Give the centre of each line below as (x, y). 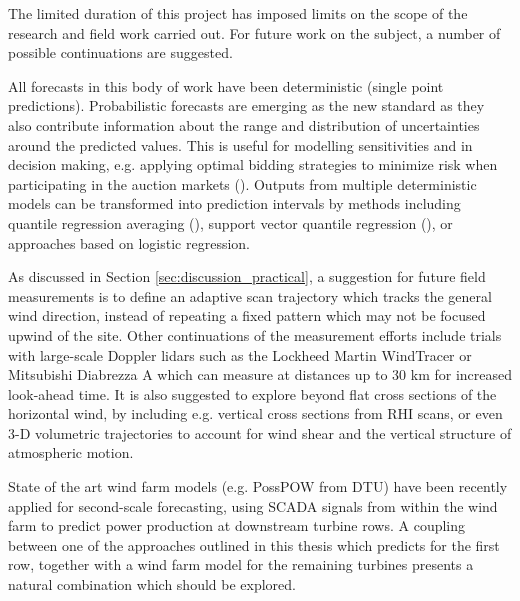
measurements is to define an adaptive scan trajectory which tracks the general (250, 295)
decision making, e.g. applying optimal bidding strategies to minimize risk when (253, 164)
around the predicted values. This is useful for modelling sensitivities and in (240, 144)
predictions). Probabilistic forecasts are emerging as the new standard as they (246, 105)
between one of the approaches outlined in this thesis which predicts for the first (254, 544)
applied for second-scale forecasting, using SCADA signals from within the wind (253, 505)
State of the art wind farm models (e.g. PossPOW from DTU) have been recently (258, 486)
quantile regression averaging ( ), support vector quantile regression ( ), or (230, 222)
